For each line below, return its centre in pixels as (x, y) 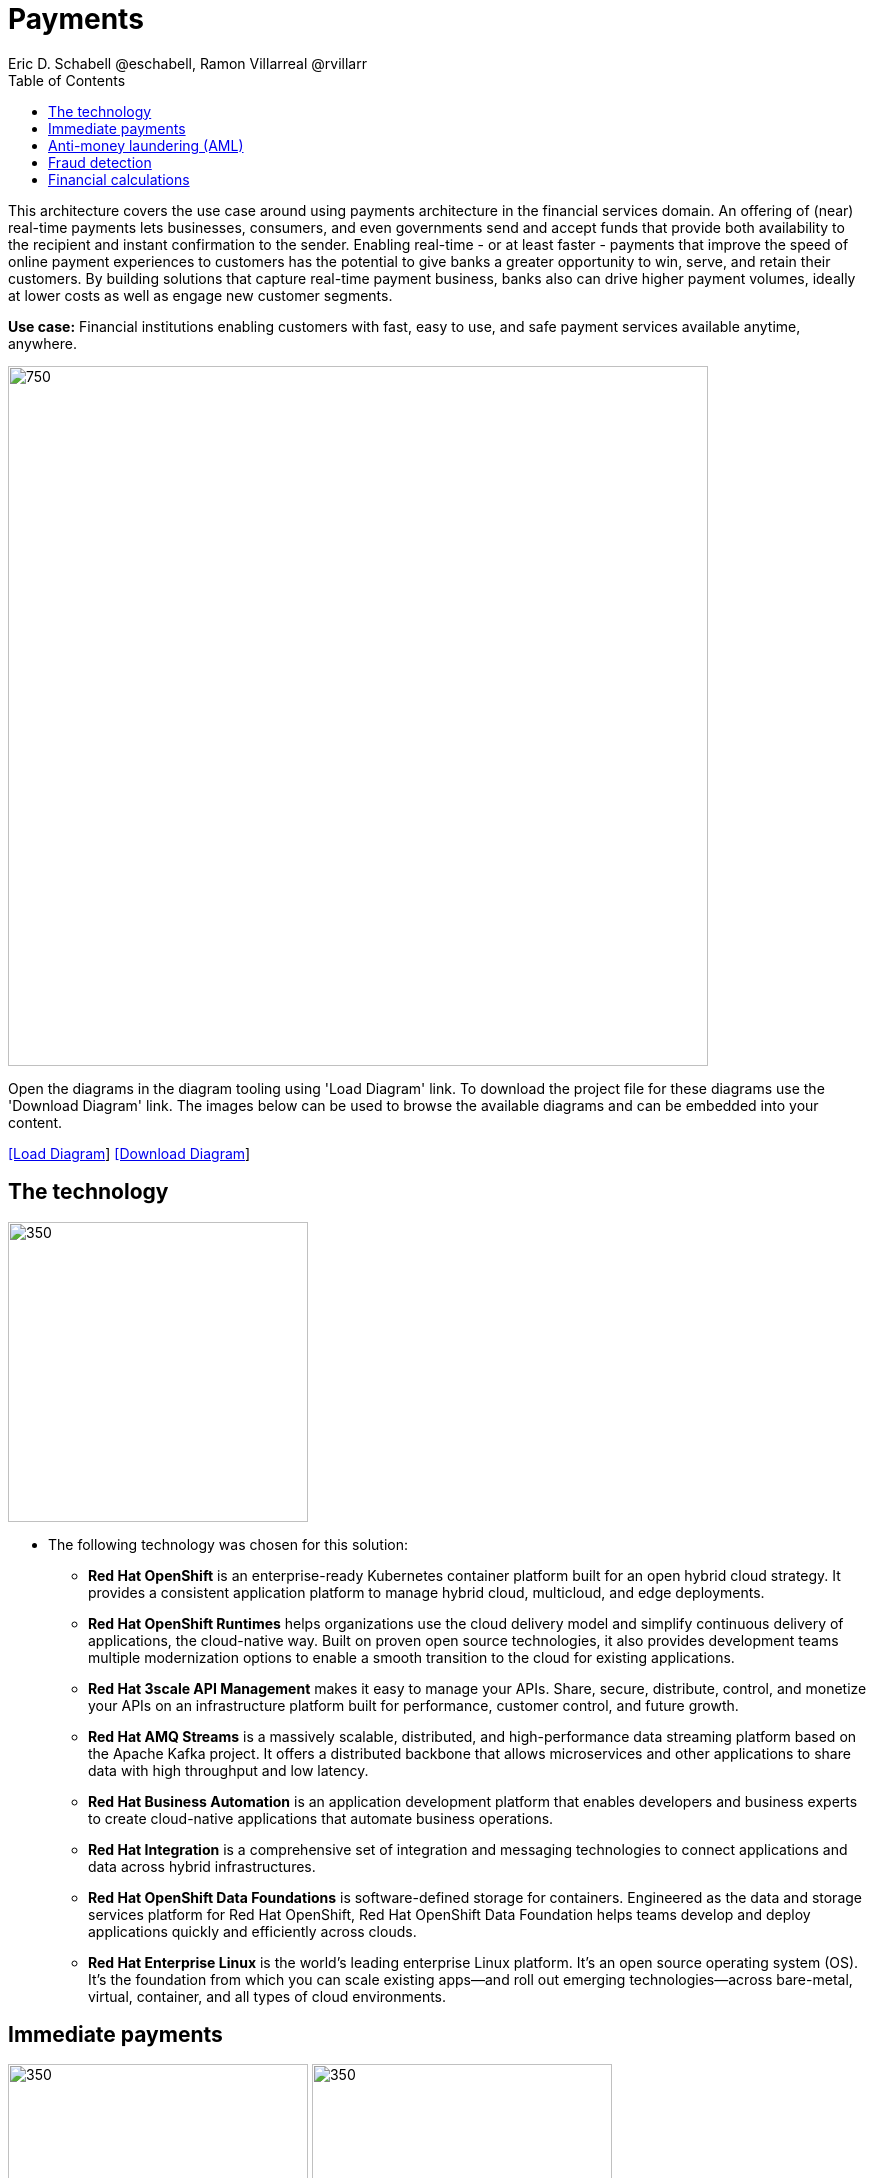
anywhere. (42, 343)
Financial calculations (119, 179)
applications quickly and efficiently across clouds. (252, 1931)
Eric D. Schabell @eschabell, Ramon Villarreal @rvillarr (187, 63)
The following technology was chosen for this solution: (228, 1544)
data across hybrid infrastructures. (202, 1866)
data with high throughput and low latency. (228, 1770)
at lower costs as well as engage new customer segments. (200, 295)
